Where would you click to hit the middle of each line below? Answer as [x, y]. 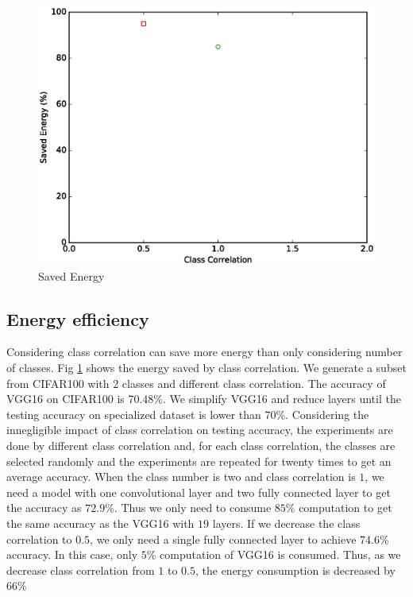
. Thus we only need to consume [193, 508]
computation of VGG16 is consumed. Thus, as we [280, 554]
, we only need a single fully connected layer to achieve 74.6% [239, 539]
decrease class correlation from [81, 570]
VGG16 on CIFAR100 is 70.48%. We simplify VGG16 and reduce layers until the [204, 399]
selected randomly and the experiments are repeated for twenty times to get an [199, 461]
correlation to [39, 539]
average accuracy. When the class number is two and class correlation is [181, 477]
